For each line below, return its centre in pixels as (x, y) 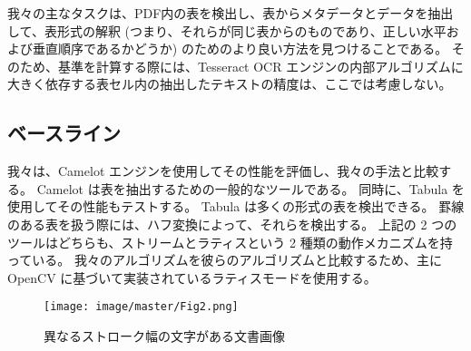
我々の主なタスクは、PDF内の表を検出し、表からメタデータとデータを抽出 (231, 13)
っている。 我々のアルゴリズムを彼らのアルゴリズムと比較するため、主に (225, 260)
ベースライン (64, 133)
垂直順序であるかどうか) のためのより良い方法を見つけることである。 (240, 49)
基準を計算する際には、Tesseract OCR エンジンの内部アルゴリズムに (260, 66)
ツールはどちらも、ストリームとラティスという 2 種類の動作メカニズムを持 (230, 242)
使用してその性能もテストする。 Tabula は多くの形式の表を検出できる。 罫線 (236, 206)
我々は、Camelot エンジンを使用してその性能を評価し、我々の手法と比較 (223, 171)
